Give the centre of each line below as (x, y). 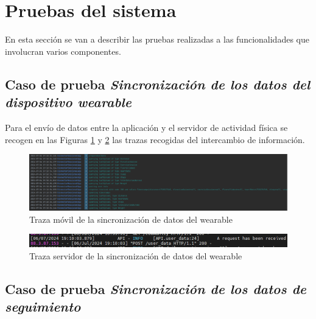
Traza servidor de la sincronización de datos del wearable (136, 255)
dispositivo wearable (68, 102)
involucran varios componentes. (63, 51)
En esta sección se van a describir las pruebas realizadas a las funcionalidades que (157, 39)
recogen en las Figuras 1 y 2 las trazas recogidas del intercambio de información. (155, 139)
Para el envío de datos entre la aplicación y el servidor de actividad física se (146, 127)
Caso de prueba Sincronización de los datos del (158, 84)
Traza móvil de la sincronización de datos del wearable (131, 219)
